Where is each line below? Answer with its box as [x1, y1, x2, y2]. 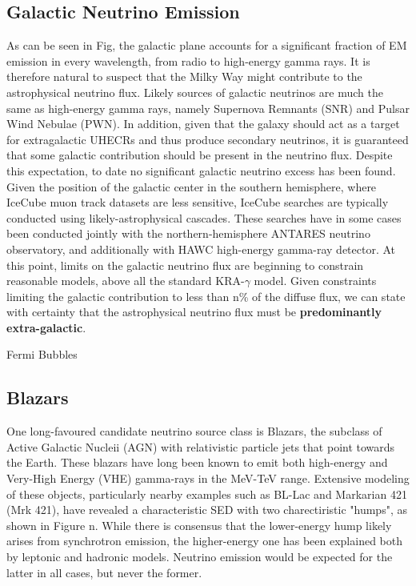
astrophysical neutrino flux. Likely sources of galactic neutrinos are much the [6, 83, 383, 100]
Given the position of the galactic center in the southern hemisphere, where [6, 178, 377, 195]
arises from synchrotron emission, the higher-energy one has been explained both [6, 532, 402, 549]
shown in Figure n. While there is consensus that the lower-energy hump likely [6, 516, 392, 533]
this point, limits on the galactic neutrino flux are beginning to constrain [6, 256, 364, 273]
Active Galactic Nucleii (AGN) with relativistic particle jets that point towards [6, 438, 395, 455]
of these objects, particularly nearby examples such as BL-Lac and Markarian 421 [6, 485, 407, 502]
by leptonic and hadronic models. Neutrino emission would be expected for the [6, 548, 393, 565]
